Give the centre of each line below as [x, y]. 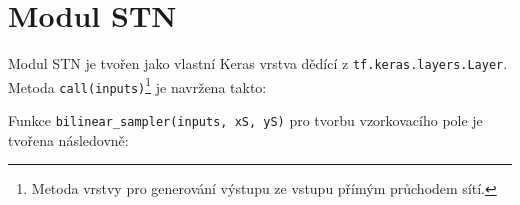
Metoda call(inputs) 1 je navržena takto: [137, 85]
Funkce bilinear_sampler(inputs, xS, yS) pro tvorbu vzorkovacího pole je [245, 120]
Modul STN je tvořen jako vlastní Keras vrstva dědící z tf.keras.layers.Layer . [258, 63]
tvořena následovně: [68, 139]
